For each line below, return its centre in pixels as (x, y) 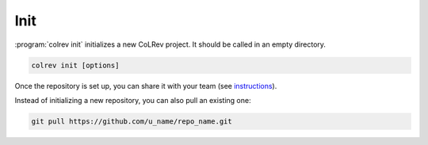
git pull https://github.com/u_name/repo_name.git (132, 121)
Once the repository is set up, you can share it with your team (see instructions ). (146, 86)
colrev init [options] (75, 65)
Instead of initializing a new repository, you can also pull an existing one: (133, 100)
